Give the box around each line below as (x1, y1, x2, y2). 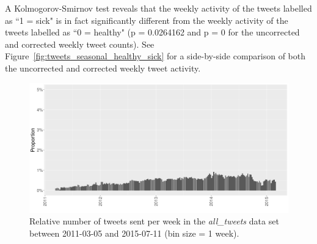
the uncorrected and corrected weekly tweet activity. (5, 61, 201, 74)
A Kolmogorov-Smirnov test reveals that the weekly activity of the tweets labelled (5, 2, 312, 14)
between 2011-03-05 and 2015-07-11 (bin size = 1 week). (29, 226, 239, 239)
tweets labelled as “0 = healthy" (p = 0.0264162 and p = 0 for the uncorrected (5, 26, 300, 39)
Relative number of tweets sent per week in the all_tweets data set (29, 215, 279, 227)
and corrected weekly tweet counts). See (5, 37, 155, 50)
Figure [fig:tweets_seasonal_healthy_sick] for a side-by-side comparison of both (5, 50, 306, 62)
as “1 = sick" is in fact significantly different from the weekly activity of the (5, 13, 288, 26)
